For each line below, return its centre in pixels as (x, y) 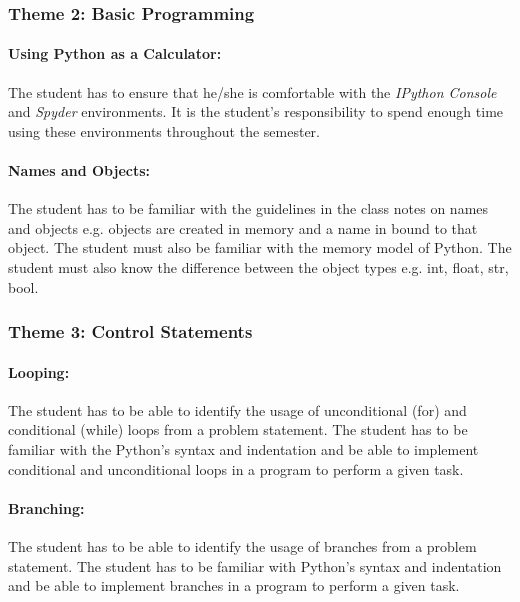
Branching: (46, 507)
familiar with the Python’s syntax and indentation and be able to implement (243, 449)
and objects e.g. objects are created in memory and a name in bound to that (243, 227)
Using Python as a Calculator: (115, 53)
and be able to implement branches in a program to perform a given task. (234, 585)
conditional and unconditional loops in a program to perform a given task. (236, 468)
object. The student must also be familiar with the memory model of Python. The (260, 247)
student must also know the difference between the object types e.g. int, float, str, (258, 267)
